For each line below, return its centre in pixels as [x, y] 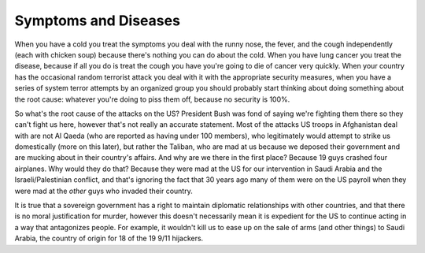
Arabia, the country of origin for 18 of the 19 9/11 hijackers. [109, 238]
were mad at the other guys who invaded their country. [103, 191]
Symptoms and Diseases [98, 20]
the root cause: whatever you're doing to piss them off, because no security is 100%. [152, 99]
